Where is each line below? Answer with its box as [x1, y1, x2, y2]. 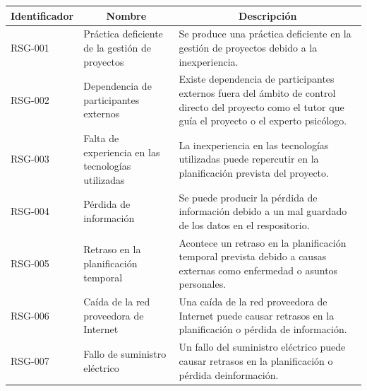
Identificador [11, 8, 74, 23]
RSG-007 [11, 353, 49, 368]
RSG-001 [11, 40, 49, 54]
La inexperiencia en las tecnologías [179, 137, 329, 152]
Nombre [106, 8, 147, 23]
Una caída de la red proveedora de [179, 294, 327, 309]
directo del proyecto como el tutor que [179, 99, 344, 114]
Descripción [239, 8, 297, 23]
